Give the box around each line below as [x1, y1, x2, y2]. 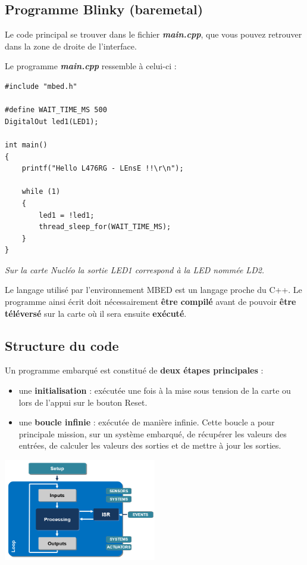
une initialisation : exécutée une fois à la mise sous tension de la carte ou [18, 384, 291, 397]
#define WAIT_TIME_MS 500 [5, 106, 107, 115]
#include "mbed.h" [5, 82, 77, 91]
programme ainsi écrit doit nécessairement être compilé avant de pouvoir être [5, 295, 296, 308]
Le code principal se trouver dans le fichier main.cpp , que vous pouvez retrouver [5, 28, 302, 41]
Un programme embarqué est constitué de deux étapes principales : [5, 364, 264, 376]
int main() [5, 140, 48, 149]
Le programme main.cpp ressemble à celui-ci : [5, 60, 177, 72]
